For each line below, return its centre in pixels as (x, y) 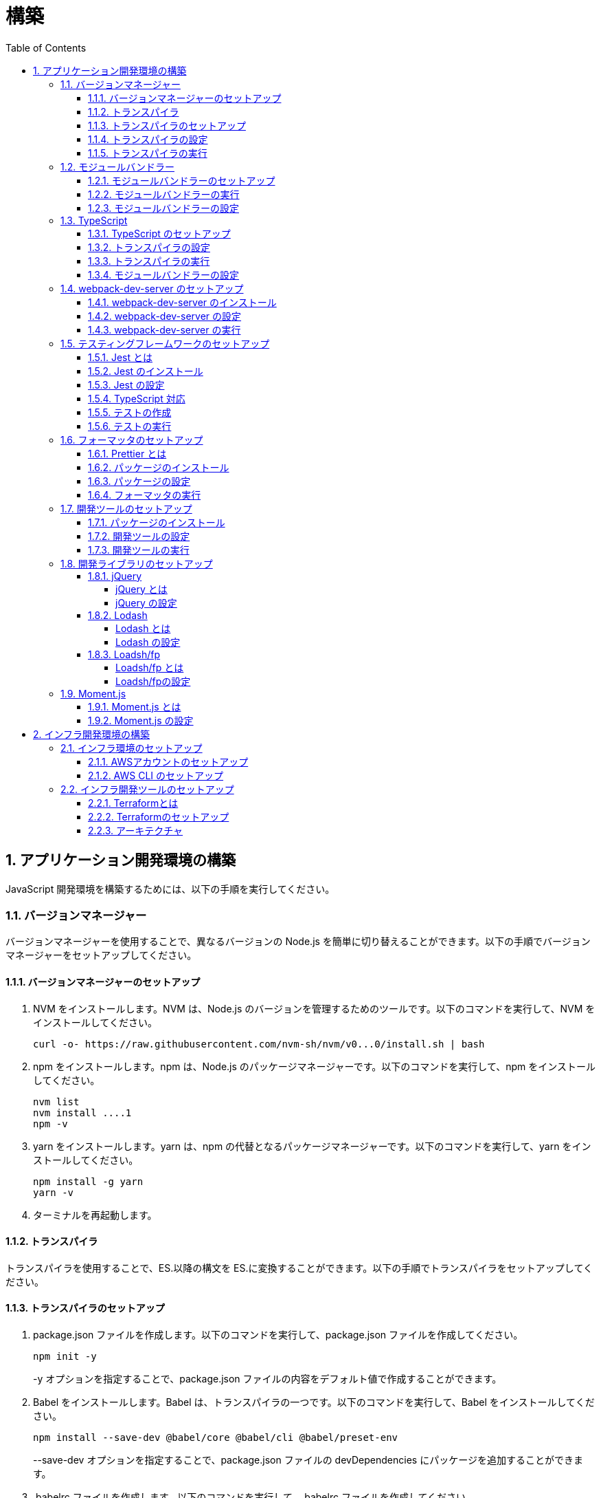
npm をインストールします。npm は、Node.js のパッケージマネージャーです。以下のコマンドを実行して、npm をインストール (314, 1066)
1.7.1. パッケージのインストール (157, 522)
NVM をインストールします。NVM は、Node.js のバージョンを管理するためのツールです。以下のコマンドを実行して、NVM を (314, 1008)
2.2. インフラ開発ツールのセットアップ (147, 789)
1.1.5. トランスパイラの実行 (148, 153)
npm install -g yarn (88, 1181)
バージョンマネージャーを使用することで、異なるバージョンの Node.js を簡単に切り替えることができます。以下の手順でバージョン (298, 942)
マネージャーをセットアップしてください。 (101, 955)
